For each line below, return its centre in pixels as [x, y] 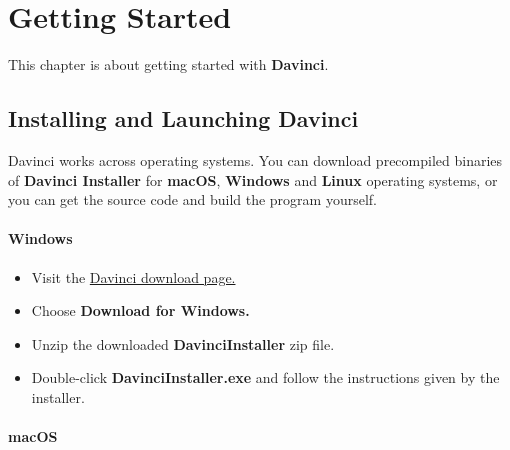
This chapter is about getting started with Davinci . [168, 64]
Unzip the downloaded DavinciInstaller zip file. [183, 343]
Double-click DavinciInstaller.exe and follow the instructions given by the [265, 377]
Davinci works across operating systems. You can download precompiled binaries [255, 159]
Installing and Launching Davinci [183, 118]
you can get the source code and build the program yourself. [192, 199]
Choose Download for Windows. [140, 310]
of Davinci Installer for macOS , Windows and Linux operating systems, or [253, 179]
